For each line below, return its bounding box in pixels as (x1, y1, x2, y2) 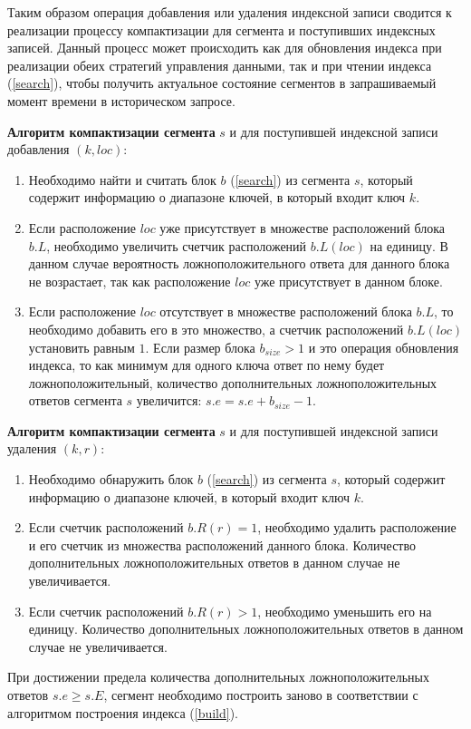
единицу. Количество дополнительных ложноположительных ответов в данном (28, 619, 464, 638)
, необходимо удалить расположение (257, 518, 457, 537)
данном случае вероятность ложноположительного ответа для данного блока (28, 254, 450, 273)
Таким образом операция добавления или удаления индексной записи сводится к (7, 3, 452, 21)
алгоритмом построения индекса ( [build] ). (7, 703, 239, 722)
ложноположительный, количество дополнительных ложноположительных (28, 373, 437, 392)
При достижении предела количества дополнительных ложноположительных (7, 667, 429, 686)
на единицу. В (370, 236, 448, 255)
